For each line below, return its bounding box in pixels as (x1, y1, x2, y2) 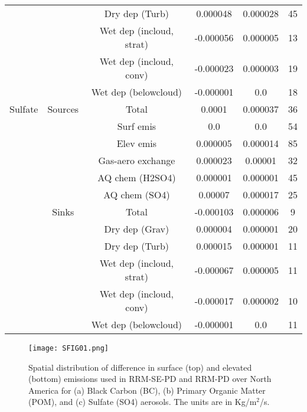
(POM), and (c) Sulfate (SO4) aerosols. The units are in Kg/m (28, 395, 257, 408)
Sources (47, 102, 79, 116)
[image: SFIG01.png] (28, 344, 109, 352)
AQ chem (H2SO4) (97, 171, 176, 184)
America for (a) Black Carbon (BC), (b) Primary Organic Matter (28, 384, 266, 396)
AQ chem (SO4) (103, 188, 170, 201)
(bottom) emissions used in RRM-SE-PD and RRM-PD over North (28, 372, 272, 385)
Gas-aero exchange (98, 153, 175, 167)
